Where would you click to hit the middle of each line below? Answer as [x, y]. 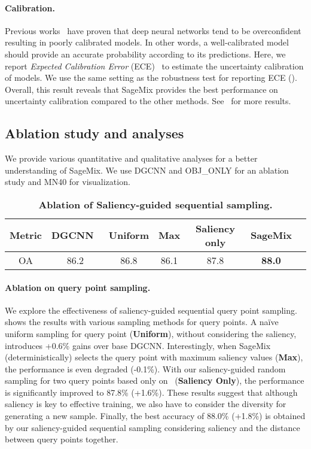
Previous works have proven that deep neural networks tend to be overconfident [153, 30]
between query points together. [62, 439]
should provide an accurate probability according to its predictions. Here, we [145, 54]
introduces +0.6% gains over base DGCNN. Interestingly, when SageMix [138, 345]
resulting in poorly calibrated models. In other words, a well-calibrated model [147, 42]
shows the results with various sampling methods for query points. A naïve [142, 322]
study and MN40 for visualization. [68, 182]
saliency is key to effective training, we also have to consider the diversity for [146, 404]
